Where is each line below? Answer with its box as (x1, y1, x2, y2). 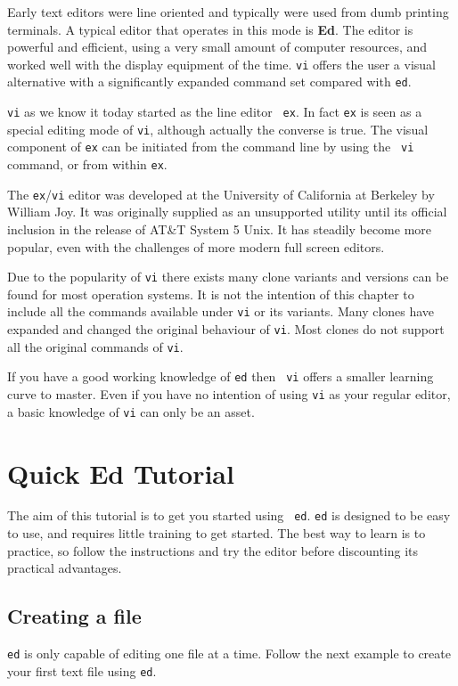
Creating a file (7, 602, 142, 630)
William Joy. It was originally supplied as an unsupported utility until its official (7, 202, 447, 221)
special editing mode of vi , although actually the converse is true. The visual (7, 119, 429, 138)
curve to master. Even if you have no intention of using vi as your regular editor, (7, 385, 451, 404)
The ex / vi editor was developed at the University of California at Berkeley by (7, 184, 435, 203)
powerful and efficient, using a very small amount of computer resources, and (7, 37, 428, 56)
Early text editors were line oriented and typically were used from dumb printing (7, 3, 449, 20)
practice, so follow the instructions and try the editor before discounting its (7, 541, 419, 559)
